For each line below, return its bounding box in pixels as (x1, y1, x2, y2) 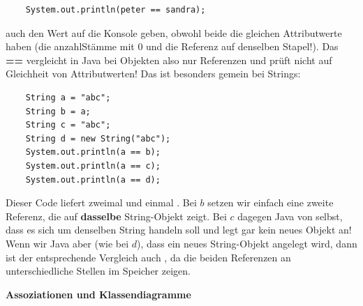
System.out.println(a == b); (25, 147, 161, 158)
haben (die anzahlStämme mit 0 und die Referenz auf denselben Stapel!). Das (6, 39, 339, 54)
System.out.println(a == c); (25, 160, 161, 171)
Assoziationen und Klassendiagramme (6, 286, 191, 301)
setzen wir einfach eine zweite (207, 195, 334, 210)
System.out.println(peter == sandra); (25, 5, 206, 15)
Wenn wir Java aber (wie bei (6, 236, 129, 250)
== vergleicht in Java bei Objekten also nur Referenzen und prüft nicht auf (6, 52, 332, 67)
